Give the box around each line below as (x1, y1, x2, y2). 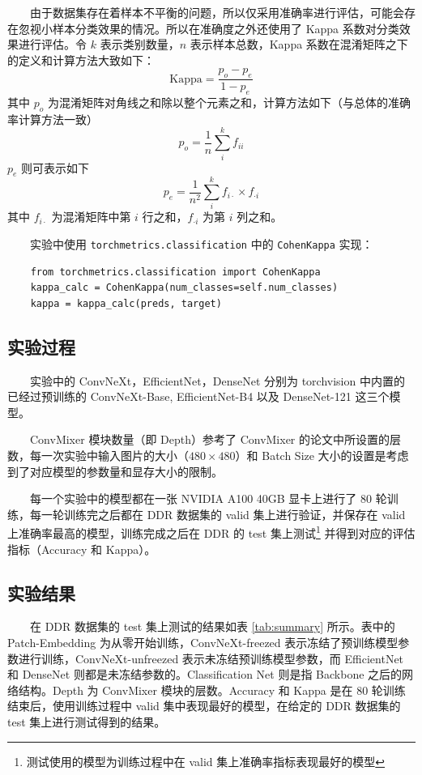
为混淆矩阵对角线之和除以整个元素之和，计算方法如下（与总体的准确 (47, 94, 411, 110)
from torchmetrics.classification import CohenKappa (30, 266, 321, 278)
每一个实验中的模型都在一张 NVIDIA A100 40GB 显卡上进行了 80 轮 (29, 490, 387, 507)
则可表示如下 (21, 159, 90, 176)
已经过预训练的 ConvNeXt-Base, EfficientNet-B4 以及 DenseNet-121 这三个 (7, 388, 390, 405)
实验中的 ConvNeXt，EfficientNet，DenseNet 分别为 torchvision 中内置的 (29, 372, 405, 389)
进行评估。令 (18, 36, 87, 53)
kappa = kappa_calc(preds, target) (30, 297, 222, 309)
